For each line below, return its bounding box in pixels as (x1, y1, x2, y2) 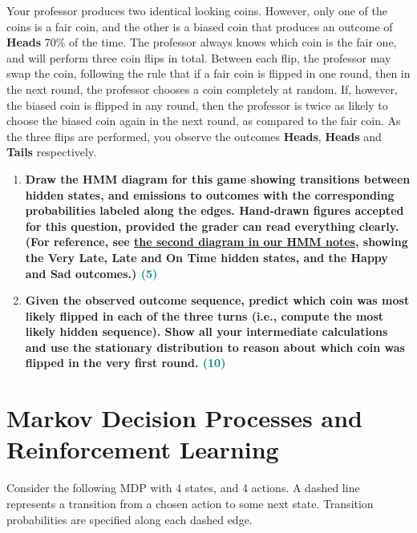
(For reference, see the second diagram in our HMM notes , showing (25, 233, 408, 250)
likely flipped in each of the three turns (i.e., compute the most (25, 307, 384, 324)
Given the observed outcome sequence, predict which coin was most (25, 292, 410, 309)
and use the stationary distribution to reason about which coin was (25, 338, 405, 355)
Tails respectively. (6, 143, 97, 160)
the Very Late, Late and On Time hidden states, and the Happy (25, 248, 388, 265)
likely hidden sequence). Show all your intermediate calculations (25, 323, 388, 340)
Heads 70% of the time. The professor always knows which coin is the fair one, (6, 34, 397, 50)
